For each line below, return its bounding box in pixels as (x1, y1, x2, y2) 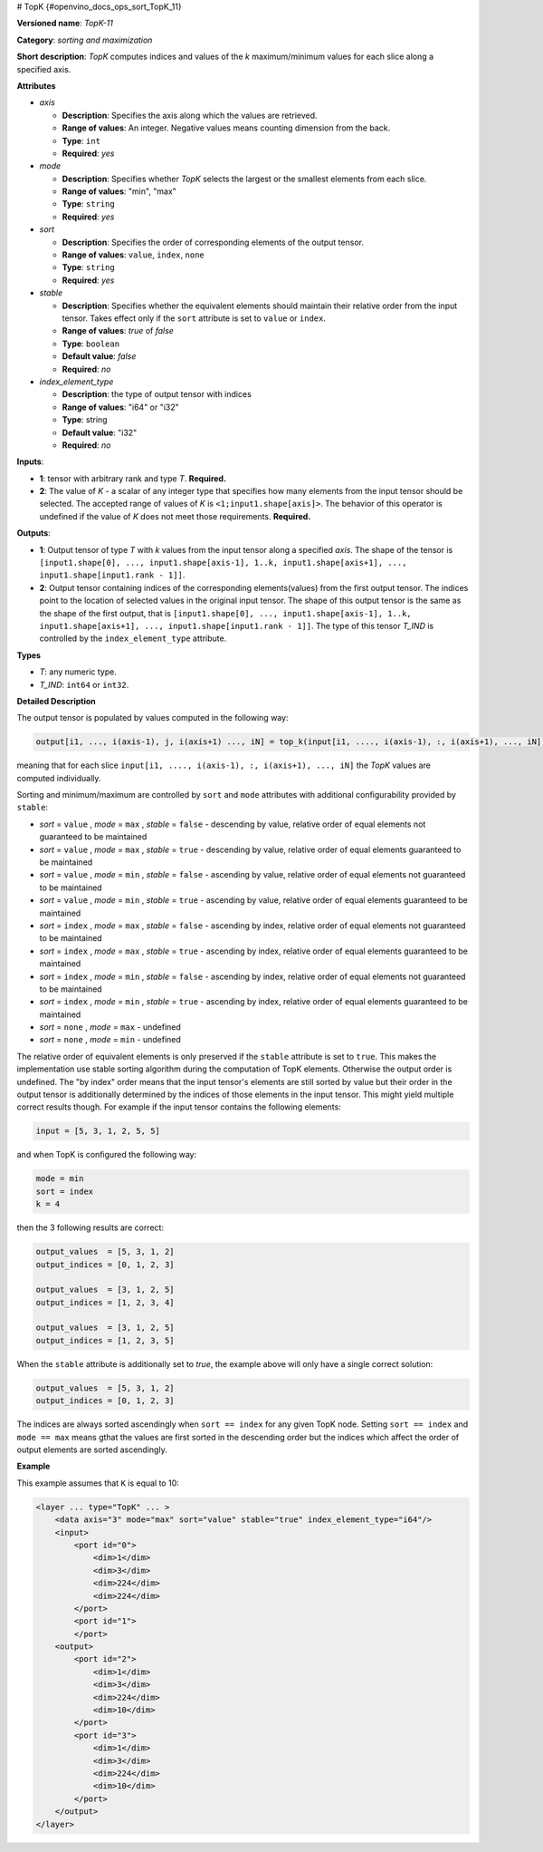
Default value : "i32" (62, 427, 138, 438)
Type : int (62, 135, 101, 146)
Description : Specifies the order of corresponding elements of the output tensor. (62, 237, 364, 247)
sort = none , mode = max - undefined (39, 1022, 181, 1033)
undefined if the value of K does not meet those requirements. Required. (39, 510, 311, 521)
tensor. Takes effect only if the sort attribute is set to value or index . (62, 313, 326, 324)
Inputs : (16, 456, 44, 467)
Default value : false (62, 351, 137, 362)
